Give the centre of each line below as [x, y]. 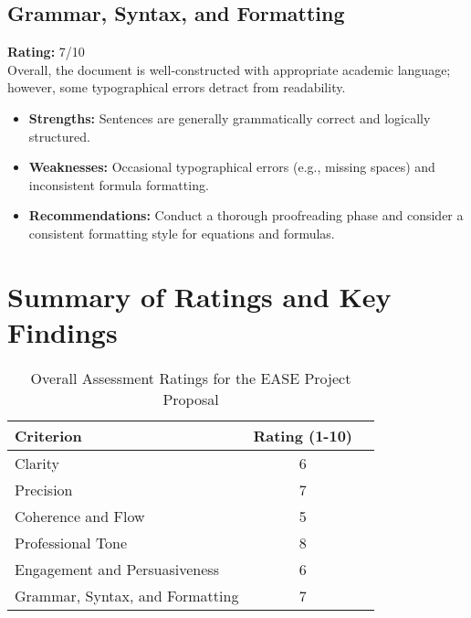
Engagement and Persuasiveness [117, 569]
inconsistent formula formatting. [119, 184]
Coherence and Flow [80, 516]
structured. [59, 136]
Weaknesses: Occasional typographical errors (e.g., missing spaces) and [232, 167]
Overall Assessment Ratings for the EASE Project [191, 378]
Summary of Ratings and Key [199, 296]
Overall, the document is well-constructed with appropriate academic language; [229, 69]
